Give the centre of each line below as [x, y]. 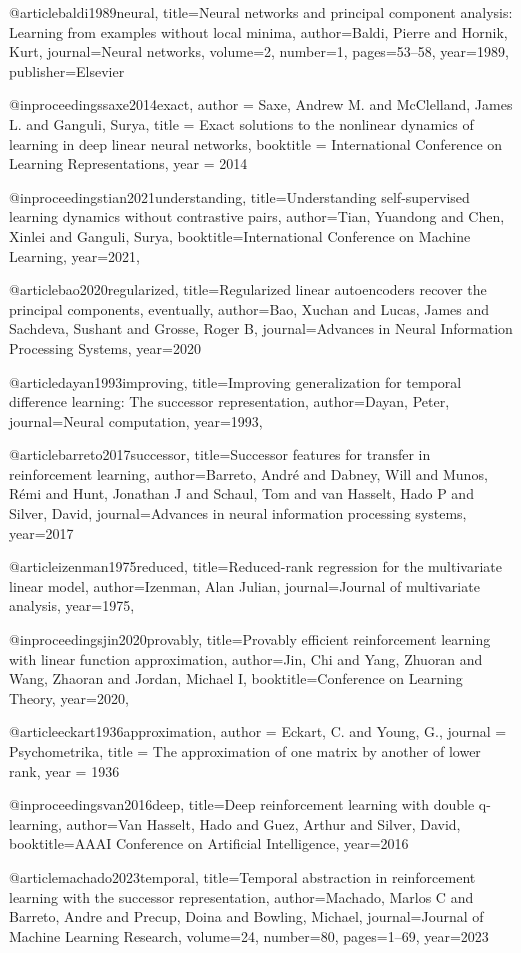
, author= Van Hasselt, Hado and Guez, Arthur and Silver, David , [259, 823]
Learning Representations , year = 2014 [128, 163]
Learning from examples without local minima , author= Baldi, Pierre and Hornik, [258, 31]
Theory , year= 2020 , [69, 697]
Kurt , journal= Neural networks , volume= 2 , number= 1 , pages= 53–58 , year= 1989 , [259, 51]
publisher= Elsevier [67, 70]
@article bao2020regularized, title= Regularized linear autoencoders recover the [248, 289]
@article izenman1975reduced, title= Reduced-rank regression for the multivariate [255, 566]
